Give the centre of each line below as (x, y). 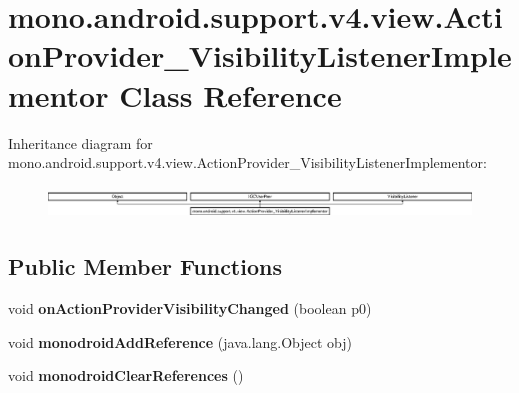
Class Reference (230, 94)
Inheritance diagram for (80, 142)
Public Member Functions (145, 266)
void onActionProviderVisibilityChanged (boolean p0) (190, 308)
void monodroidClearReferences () (126, 375)
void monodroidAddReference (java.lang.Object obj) (180, 341)
